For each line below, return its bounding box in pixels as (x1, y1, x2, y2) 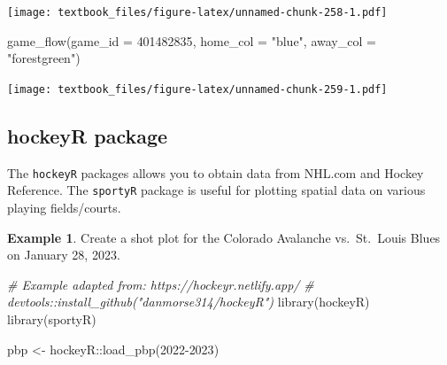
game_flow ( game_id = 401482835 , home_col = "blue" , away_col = (7, 31, 376, 50)
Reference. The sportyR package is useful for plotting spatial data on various (7, 181, 426, 199)
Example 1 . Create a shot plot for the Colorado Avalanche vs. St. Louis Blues (7, 228, 441, 246)
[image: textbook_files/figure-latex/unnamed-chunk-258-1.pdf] (7, 6, 388, 19)
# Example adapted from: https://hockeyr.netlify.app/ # (7, 275, 314, 293)
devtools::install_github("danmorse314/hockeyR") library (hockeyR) (7, 292, 370, 311)
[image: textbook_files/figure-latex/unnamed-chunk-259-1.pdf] (7, 82, 388, 96)
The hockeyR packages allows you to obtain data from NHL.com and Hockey (7, 163, 424, 182)
